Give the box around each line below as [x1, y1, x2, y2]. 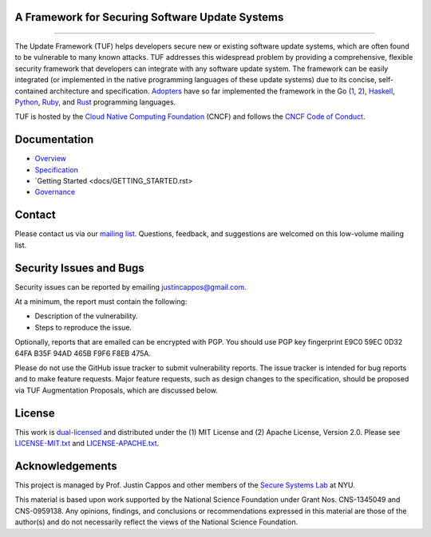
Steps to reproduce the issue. [34, 322, 132, 332]
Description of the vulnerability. [34, 311, 139, 321]
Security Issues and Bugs [14, 261, 145, 274]
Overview [34, 154, 67, 164]
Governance [34, 188, 76, 197]
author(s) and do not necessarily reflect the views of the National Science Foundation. [14, 517, 299, 527]
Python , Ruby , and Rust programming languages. [14, 97, 176, 107]
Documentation [14, 132, 94, 147]
